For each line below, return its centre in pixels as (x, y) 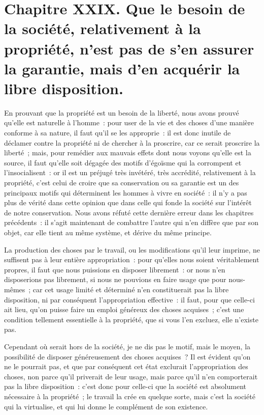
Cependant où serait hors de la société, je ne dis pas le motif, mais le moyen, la (127, 346)
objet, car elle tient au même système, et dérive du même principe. (108, 232)
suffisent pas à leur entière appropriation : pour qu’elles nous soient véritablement (132, 259)
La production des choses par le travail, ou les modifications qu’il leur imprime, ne (132, 249)
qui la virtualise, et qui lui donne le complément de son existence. (106, 406)
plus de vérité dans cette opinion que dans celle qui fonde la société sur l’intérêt (128, 202)
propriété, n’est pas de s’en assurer (129, 48)
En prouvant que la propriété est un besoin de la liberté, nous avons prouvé (122, 112)
